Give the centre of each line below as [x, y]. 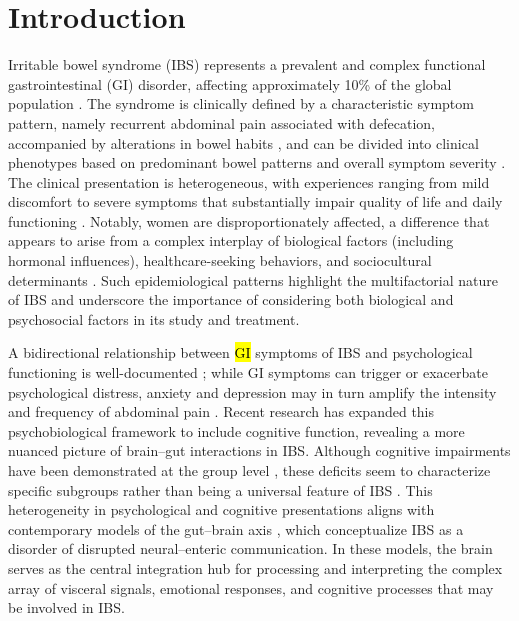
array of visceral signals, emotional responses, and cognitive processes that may [251, 587]
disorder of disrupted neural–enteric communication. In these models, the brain [250, 548]
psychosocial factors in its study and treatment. [154, 318]
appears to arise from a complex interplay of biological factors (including [231, 240]
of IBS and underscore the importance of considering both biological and [231, 299]
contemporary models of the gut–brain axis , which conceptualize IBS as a [236, 528]
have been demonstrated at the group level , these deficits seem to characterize [249, 470]
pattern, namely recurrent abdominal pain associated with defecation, [221, 122]
